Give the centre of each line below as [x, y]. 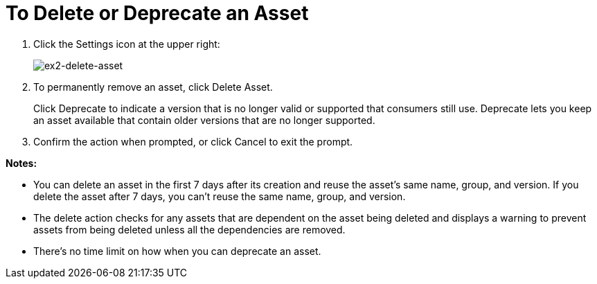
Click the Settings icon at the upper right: [127, 44]
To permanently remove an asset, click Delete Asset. [153, 87]
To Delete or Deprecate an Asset [157, 13]
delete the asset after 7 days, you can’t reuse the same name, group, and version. [220, 196]
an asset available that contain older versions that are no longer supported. [204, 120]
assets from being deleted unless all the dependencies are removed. [189, 229]
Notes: [21, 163]
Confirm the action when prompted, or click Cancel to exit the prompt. [193, 141]
